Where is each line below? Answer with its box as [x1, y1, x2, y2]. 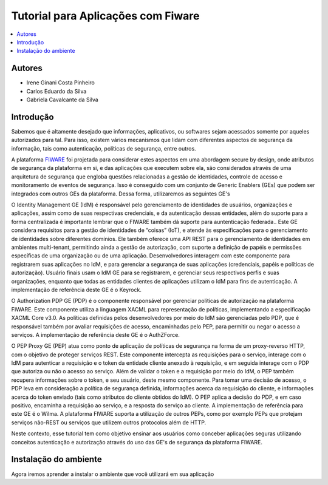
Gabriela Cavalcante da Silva [26, 96, 98, 103]
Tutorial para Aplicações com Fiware [11, 9, 200, 22]
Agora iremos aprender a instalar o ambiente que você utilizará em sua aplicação [11, 470, 214, 478]
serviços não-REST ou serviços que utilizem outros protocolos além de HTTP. [11, 419, 207, 426]
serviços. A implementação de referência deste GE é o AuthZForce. [11, 331, 180, 338]
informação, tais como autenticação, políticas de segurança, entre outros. [11, 144, 197, 152]
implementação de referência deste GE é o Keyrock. [11, 286, 142, 293]
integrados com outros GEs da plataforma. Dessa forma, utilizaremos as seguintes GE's [11, 190, 230, 197]
